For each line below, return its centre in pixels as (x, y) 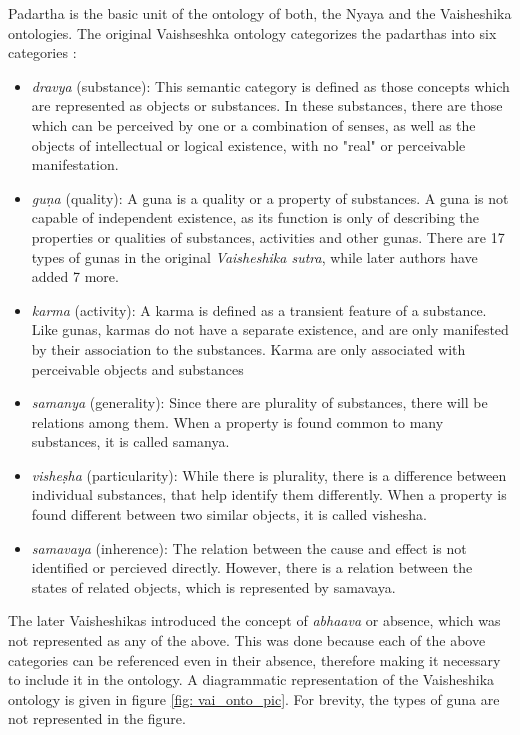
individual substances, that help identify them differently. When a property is (269, 494)
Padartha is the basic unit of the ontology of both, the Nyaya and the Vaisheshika (260, 13)
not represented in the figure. (97, 718)
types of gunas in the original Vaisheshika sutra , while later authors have (254, 256)
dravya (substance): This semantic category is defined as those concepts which (270, 85)
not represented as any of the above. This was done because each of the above (247, 640)
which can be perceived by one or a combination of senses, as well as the (253, 124)
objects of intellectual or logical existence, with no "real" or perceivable (248, 144)
